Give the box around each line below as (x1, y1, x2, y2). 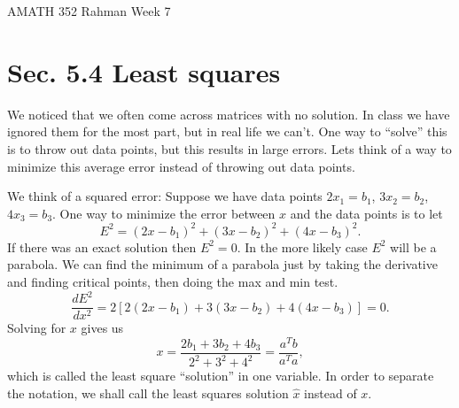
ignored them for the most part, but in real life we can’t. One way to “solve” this (7, 122, 447, 141)
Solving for (7, 319, 66, 337)
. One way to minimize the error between (52, 204, 276, 222)
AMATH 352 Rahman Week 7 (7, 2, 171, 19)
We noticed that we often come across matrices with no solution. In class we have (7, 104, 450, 123)
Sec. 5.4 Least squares (7, 53, 281, 89)
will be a (390, 237, 437, 256)
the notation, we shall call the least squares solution (7, 383, 289, 402)
